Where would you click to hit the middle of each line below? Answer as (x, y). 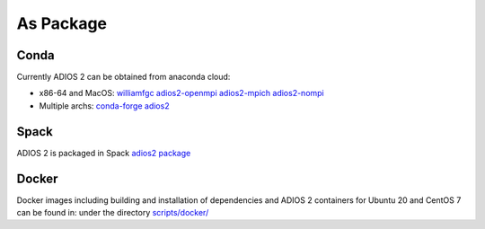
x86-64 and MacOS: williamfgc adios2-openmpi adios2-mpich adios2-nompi (181, 93)
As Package (62, 23)
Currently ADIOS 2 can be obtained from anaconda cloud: (123, 77)
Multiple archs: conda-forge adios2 (104, 106)
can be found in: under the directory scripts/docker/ (113, 213)
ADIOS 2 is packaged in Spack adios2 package (104, 153)
